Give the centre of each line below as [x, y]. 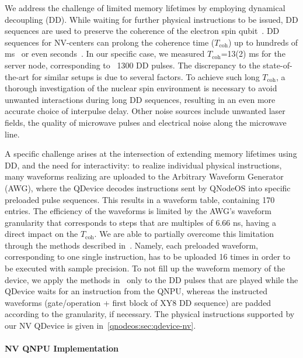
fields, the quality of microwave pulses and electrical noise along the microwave [146, 122]
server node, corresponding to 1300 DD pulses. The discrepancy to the [133, 65]
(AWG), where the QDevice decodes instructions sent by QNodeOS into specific [148, 187]
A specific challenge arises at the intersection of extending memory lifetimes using [151, 154]
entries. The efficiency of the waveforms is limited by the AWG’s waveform [138, 211]
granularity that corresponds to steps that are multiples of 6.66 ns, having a [141, 222]
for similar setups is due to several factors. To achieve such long [146, 76]
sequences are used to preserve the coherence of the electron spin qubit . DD [142, 31]
